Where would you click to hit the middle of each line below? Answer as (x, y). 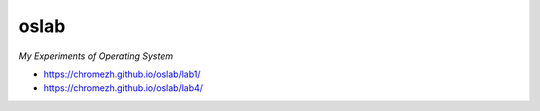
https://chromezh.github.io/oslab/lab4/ (123, 88)
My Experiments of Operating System (96, 56)
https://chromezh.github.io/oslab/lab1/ (122, 74)
